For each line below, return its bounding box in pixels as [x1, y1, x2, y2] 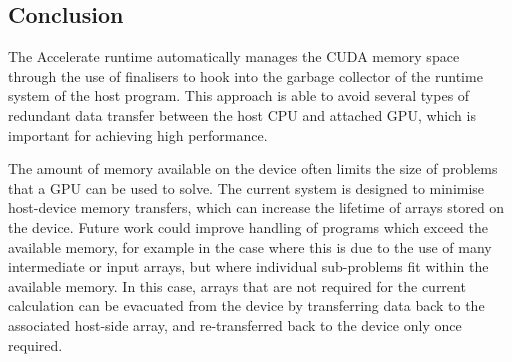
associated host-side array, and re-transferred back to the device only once [8, 314, 462, 335]
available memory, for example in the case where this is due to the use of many [8, 236, 492, 257]
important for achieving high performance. [8, 124, 268, 145]
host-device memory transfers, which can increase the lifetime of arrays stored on [8, 197, 505, 218]
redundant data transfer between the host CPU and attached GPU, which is [8, 104, 476, 125]
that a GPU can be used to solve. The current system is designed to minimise [8, 177, 485, 198]
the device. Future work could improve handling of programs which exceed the [8, 216, 488, 237]
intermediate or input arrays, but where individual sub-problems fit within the [8, 256, 489, 277]
